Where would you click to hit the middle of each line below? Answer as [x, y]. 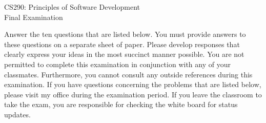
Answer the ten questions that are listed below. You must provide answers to [125, 34]
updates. [17, 114]
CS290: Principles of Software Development [72, 7]
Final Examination [34, 17]
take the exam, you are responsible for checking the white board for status [121, 104]
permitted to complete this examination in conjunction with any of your [117, 64]
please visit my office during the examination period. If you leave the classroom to [133, 94]
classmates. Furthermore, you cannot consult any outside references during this [128, 74]
